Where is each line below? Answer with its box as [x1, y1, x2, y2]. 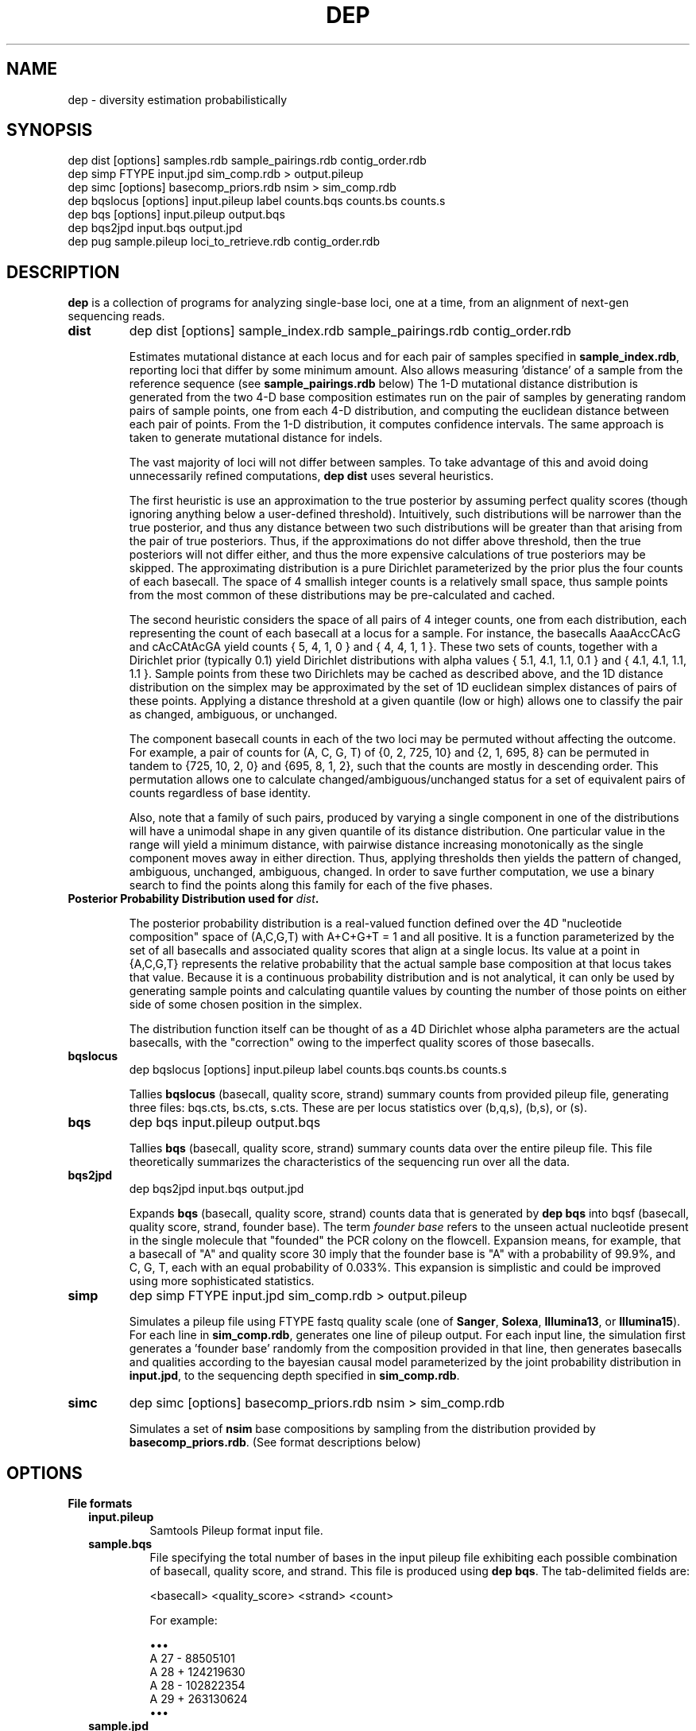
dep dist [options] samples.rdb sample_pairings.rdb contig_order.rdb [68, 153, 427, 168]
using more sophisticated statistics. [129, 1274, 315, 1288]
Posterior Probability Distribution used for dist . [68, 892, 319, 906]
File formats [68, 1497, 133, 1511]
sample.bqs [88, 1537, 153, 1551]
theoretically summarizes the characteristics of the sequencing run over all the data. [129, 1155, 570, 1169]
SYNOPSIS [6, 120, 93, 141]
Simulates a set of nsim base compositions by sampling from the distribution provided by [129, 1422, 596, 1436]
